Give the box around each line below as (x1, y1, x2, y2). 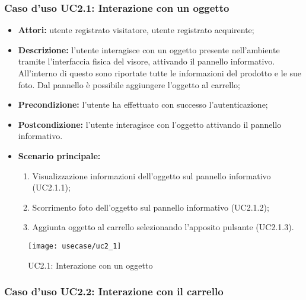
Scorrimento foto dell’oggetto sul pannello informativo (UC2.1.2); (32, 201, 269, 213)
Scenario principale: (18, 149, 101, 162)
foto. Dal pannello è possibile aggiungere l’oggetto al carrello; (18, 78, 241, 91)
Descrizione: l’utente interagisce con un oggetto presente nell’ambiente (18, 43, 280, 56)
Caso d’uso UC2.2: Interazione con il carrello (4, 284, 224, 299)
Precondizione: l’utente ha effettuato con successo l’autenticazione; (18, 98, 268, 111)
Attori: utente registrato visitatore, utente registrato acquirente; (18, 24, 254, 36)
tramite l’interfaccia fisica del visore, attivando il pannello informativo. (18, 55, 275, 67)
